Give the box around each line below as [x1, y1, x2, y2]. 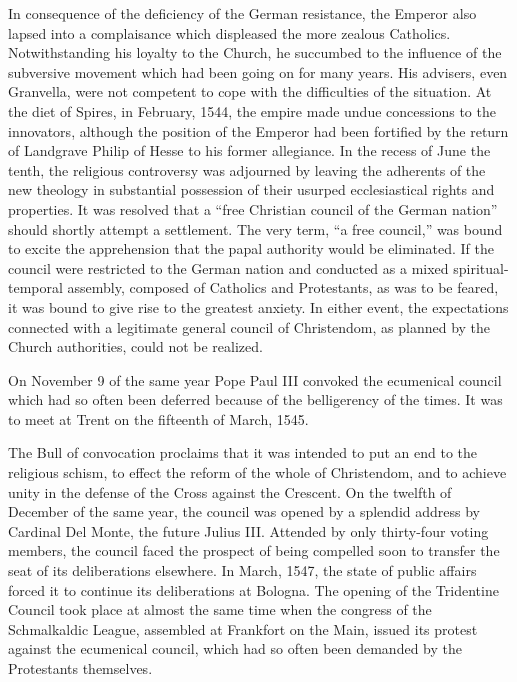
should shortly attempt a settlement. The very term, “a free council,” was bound [8, 218, 503, 239]
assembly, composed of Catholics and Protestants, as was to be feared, [67, 277, 499, 298]
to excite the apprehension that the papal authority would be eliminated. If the [8, 238, 494, 259]
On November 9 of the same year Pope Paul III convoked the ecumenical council [8, 369, 502, 390]
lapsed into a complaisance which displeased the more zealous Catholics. [8, 22, 451, 43]
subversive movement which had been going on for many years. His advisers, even [8, 61, 508, 82]
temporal [8, 277, 63, 298]
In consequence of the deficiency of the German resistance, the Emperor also [8, 3, 477, 23]
